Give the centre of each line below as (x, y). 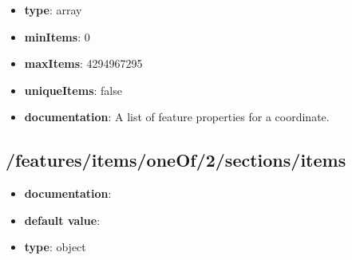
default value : (62, 220)
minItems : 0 (57, 36)
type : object (55, 247)
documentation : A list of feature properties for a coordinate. (177, 117)
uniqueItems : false (73, 90)
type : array (53, 10)
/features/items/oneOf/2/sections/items (176, 160)
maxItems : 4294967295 (83, 63)
